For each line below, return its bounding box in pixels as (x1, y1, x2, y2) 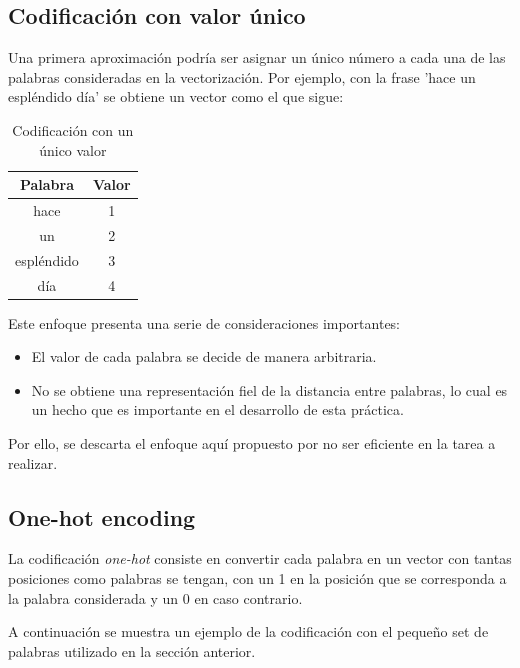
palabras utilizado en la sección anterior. (8, 640, 256, 661)
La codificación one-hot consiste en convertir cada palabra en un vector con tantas (8, 548, 512, 569)
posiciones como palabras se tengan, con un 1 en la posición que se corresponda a (8, 568, 507, 588)
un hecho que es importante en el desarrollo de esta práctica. (31, 399, 404, 420)
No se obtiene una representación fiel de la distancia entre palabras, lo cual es (31, 379, 508, 400)
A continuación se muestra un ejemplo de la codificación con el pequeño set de (8, 621, 489, 642)
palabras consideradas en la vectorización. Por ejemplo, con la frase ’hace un (8, 66, 476, 87)
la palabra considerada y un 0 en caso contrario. (8, 587, 303, 608)
